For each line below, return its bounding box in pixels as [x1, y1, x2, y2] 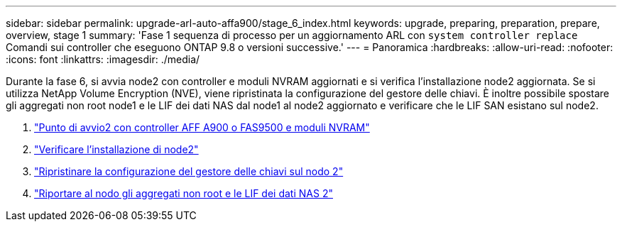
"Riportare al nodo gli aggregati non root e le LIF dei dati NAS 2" [34, 187, 333, 199]
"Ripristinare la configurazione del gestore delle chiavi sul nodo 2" [34, 165, 344, 177]
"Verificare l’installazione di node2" [34, 143, 199, 155]
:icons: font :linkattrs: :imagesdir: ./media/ [6, 53, 200, 65]
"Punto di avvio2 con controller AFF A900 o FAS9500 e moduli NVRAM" [34, 121, 370, 133]
